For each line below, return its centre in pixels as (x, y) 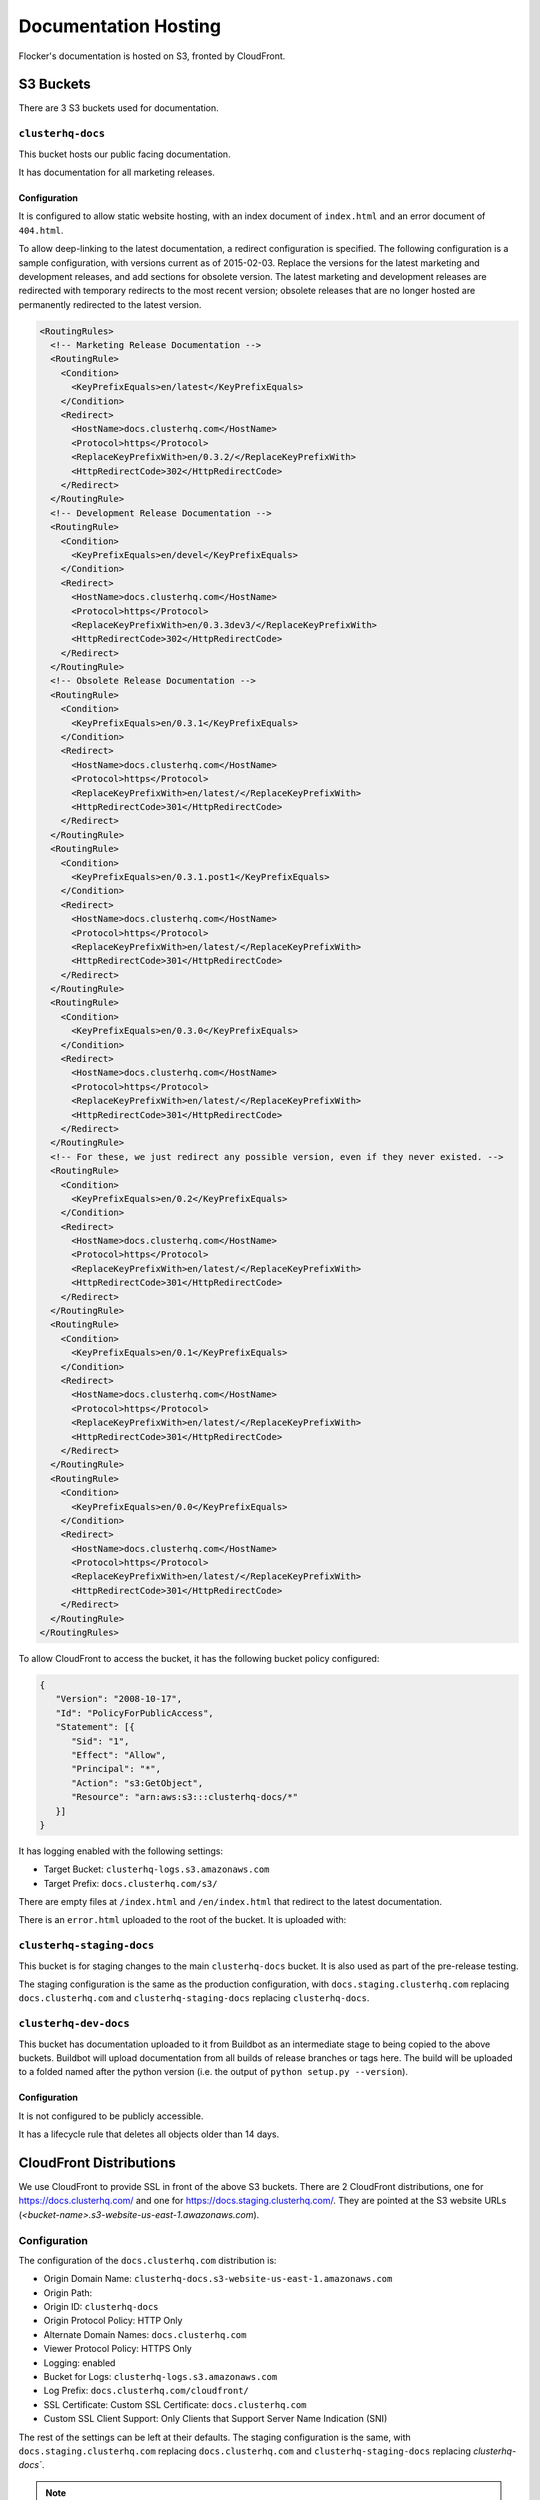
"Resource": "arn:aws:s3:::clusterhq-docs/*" (185, 1797)
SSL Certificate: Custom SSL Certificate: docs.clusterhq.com (175, 2404)
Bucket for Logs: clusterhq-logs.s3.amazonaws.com (160, 2377)
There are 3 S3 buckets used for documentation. (118, 108)
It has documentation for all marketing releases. (116, 172)
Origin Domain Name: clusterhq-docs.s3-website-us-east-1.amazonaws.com (218, 2279)
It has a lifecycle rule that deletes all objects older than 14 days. (149, 2134)
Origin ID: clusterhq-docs (101, 2307)
